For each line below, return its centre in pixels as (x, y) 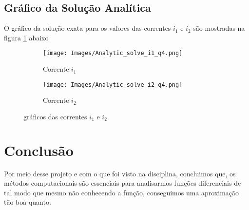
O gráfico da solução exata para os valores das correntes (87, 28)
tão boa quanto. (28, 202)
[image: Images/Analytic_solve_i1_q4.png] (113, 53)
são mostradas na (219, 28)
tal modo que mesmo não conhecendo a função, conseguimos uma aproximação (122, 192)
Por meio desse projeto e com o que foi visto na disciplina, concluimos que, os (120, 173)
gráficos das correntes (55, 116)
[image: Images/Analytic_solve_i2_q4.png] (113, 85)
